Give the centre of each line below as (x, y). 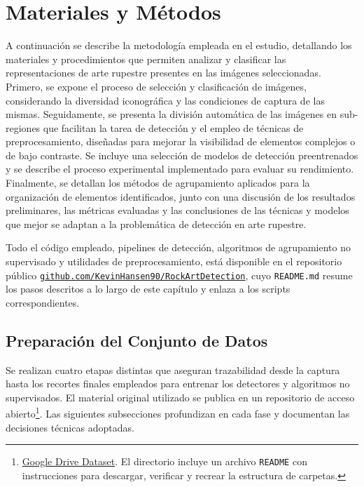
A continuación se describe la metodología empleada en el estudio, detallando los (179, 45)
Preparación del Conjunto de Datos (137, 340)
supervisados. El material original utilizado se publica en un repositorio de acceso (180, 397)
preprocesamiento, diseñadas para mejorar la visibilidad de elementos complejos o (181, 141)
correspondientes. (43, 302)
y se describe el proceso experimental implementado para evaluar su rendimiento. (180, 169)
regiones (23, 127)
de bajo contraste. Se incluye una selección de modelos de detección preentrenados (182, 155)
